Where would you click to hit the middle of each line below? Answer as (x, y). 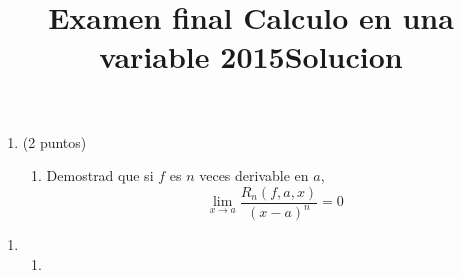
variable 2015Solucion (251, 56)
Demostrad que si (100, 175)
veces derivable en (254, 175)
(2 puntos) (54, 141)
